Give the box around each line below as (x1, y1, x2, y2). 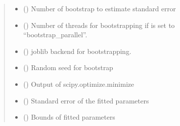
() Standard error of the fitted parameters (23, 95, 149, 105)
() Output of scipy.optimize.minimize (23, 78, 134, 89)
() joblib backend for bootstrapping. (23, 46, 131, 56)
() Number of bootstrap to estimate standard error (23, 3, 176, 13)
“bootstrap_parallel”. (23, 29, 87, 40)
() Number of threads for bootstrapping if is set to (23, 20, 175, 30)
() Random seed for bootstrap (23, 62, 113, 73)
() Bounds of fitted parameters (23, 112, 115, 122)
